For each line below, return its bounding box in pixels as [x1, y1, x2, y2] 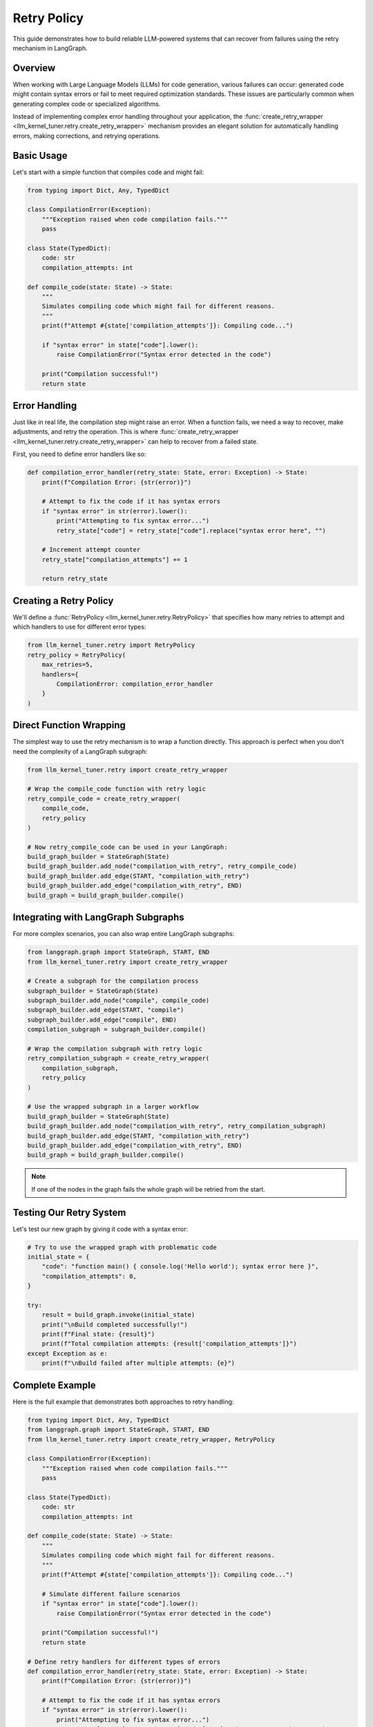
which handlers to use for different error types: [12, 622, 146, 631]
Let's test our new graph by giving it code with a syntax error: [12, 1225, 189, 1233]
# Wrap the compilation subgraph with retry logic [27, 1045, 203, 1053]
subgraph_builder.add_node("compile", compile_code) [27, 997, 210, 1004]
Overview [12, 62, 56, 74]
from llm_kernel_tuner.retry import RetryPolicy [27, 641, 195, 649]
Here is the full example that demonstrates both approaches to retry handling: [12, 1397, 234, 1406]
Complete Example [12, 1379, 96, 1391]
